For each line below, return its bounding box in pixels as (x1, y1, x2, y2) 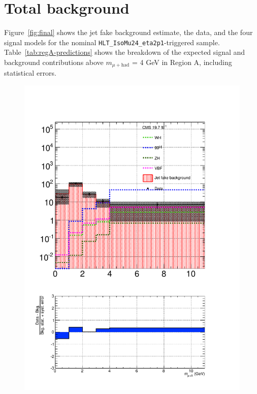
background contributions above (4, 56, 104, 67)
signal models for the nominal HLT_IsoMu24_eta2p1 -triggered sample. (4, 37, 220, 47)
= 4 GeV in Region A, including (132, 56, 232, 67)
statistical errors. (4, 68, 57, 78)
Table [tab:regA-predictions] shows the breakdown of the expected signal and (4, 47, 245, 57)
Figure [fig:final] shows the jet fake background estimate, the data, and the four (4, 27, 253, 38)
